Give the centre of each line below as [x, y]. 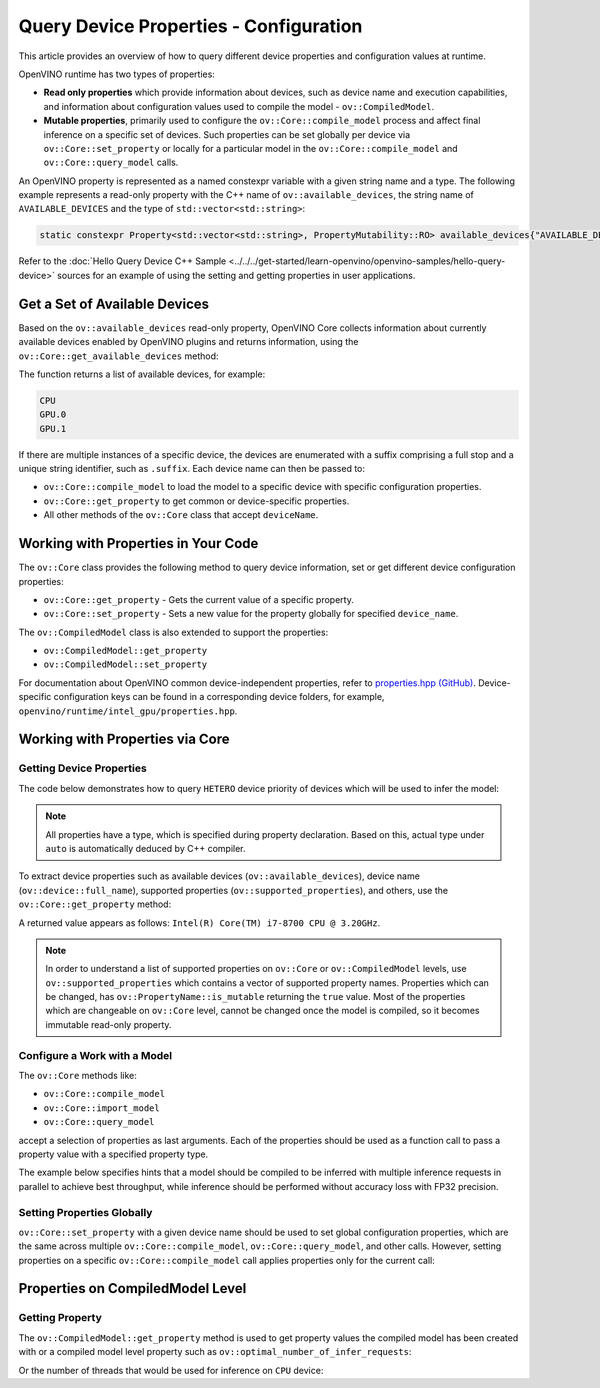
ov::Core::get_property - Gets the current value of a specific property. [198, 599]
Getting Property [60, 1318]
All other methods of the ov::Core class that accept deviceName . [181, 515]
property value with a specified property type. [113, 1154]
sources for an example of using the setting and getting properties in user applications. [236, 275]
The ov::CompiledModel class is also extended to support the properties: [173, 632]
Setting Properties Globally [85, 1212]
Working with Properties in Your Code [138, 543]
